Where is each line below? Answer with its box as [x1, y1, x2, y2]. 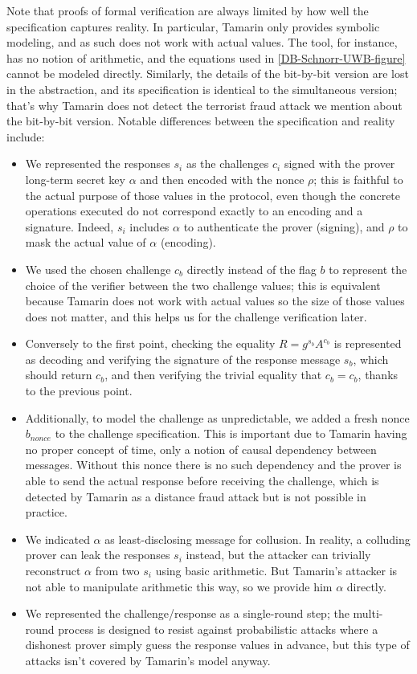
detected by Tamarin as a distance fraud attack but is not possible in [25, 488, 366, 504]
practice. [25, 504, 67, 521]
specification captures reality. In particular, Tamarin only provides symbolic [6, 18, 380, 35]
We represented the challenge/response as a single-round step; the [25, 605, 350, 622]
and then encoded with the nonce [140, 170, 305, 187]
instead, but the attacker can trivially [186, 546, 371, 563]
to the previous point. [25, 382, 133, 399]
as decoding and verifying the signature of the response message [25, 350, 341, 367]
